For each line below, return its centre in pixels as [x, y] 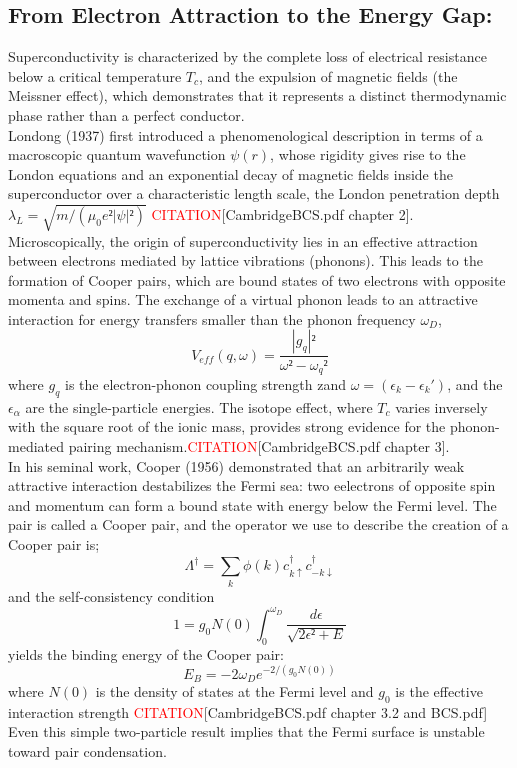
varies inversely [441, 406]
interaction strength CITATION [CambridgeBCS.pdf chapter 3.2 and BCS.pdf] [248, 711]
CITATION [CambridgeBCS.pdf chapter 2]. [282, 213]
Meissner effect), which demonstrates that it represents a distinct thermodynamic [257, 95]
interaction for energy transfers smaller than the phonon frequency [212, 318]
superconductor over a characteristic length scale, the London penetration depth [254, 193]
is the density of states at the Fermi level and [234, 691]
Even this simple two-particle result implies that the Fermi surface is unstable [246, 731]
